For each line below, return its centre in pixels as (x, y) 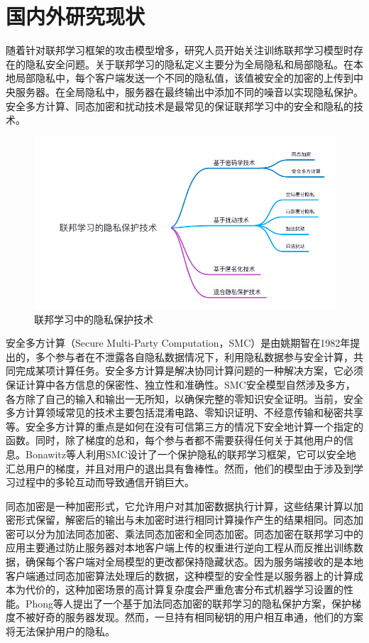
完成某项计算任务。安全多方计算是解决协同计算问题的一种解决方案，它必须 (189, 371)
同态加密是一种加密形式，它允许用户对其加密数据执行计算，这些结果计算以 (180, 506)
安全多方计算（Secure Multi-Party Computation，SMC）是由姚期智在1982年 (178, 343)
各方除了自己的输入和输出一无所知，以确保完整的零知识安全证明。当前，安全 (184, 398)
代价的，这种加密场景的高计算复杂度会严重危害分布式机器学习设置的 (184, 589)
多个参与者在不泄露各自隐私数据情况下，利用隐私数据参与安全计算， (194, 356)
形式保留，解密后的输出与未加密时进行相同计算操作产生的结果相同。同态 (184, 520)
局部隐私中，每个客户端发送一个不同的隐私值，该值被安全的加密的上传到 (184, 78)
